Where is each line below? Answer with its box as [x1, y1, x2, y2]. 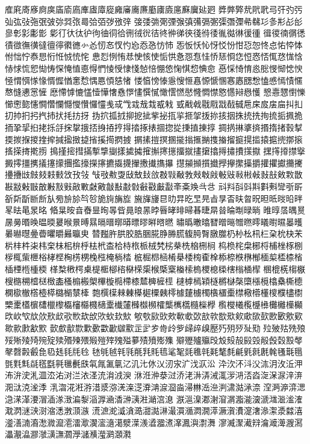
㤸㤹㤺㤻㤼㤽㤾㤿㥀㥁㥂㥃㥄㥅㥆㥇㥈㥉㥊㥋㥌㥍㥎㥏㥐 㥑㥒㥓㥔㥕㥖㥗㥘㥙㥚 [5, 61, 303, 74]
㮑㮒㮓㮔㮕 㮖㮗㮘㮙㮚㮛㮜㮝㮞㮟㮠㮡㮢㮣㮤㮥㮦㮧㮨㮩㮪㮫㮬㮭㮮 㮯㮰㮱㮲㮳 [5, 263, 306, 275]
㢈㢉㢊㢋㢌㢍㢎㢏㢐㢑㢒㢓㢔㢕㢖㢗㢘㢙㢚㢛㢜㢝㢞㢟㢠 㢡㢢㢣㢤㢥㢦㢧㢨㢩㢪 [5, 3, 303, 15]
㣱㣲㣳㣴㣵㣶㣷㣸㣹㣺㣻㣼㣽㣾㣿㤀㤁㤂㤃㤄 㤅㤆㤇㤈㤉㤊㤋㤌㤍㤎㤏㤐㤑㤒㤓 [5, 38, 303, 51]
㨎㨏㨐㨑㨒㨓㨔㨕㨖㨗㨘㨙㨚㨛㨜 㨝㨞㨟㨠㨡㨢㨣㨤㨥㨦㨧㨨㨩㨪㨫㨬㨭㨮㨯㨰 [5, 133, 303, 145]
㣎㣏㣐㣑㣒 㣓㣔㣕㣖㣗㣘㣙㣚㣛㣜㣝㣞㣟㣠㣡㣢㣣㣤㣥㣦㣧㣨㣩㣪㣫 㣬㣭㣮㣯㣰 [5, 27, 306, 39]
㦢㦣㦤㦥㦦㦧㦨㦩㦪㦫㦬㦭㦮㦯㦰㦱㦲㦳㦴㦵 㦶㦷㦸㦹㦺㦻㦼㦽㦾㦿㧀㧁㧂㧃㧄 [5, 97, 303, 110]
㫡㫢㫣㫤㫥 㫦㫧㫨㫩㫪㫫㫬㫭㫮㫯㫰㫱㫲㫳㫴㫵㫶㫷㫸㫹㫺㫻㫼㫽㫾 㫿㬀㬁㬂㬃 [5, 204, 306, 216]
